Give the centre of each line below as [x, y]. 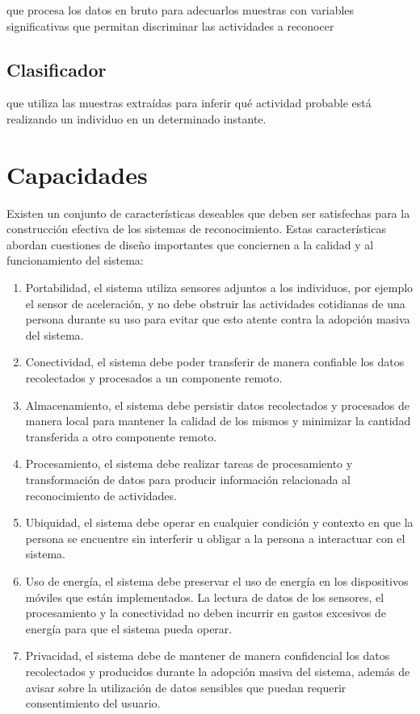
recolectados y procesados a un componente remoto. [154, 378]
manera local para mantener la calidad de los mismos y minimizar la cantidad [218, 421]
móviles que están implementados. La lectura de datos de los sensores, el [205, 597]
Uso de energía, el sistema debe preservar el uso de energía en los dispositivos [217, 580]
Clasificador [57, 69]
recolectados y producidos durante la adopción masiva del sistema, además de [218, 671]
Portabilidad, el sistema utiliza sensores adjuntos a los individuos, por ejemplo [219, 288]
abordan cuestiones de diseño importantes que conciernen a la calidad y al [190, 244]
